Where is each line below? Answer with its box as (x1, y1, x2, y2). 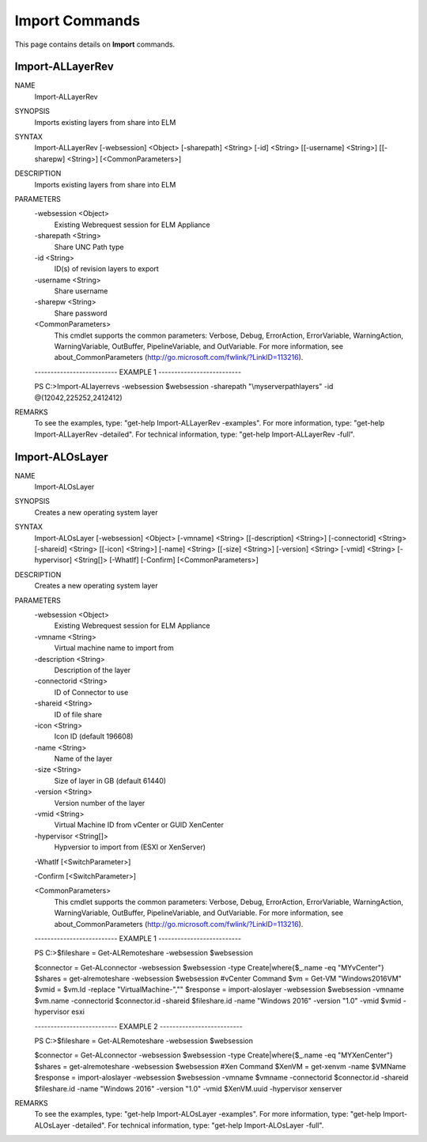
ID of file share (54, 709, 103, 719)
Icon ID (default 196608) (54, 732, 134, 741)
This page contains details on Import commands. (14, 40, 176, 49)
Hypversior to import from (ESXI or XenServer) (54, 842, 206, 852)
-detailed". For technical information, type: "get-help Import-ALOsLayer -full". (71, 1120, 324, 1130)
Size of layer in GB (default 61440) (54, 776, 166, 785)
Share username (54, 286, 108, 296)
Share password (54, 308, 108, 318)
